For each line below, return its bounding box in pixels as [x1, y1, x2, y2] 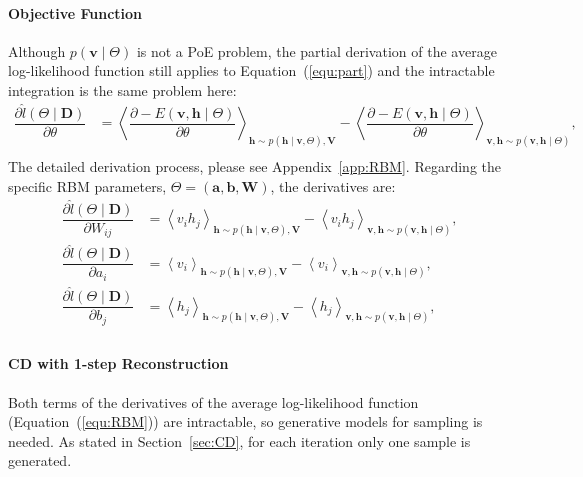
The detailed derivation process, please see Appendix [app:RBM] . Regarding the [8, 156, 501, 177]
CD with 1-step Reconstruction [8, 353, 229, 374]
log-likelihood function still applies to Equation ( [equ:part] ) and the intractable [8, 60, 495, 81]
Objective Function [8, 2, 143, 23]
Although [8, 40, 66, 61]
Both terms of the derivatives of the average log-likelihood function [8, 391, 419, 412]
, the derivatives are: [270, 175, 396, 196]
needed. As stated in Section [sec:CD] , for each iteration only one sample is [8, 430, 471, 451]
